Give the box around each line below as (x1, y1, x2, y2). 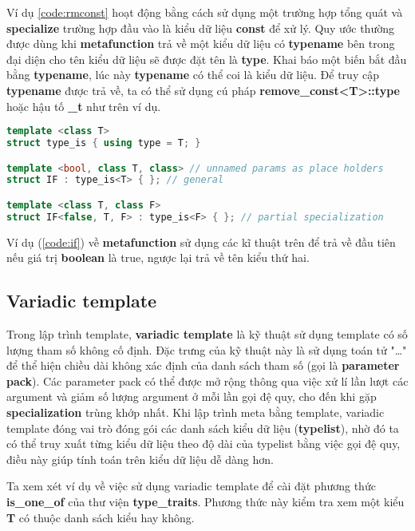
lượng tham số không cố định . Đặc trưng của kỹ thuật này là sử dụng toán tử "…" (6, 341, 407, 358)
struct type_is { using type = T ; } (6, 137, 201, 149)
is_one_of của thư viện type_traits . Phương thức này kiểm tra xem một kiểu (6, 493, 405, 510)
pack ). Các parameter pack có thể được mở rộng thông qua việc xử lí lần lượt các (6, 372, 409, 389)
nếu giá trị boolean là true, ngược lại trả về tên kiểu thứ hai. (6, 249, 310, 266)
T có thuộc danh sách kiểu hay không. (6, 509, 195, 525)
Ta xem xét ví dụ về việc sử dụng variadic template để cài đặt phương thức (6, 478, 376, 494)
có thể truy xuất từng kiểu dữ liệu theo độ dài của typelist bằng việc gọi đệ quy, (6, 435, 401, 452)
